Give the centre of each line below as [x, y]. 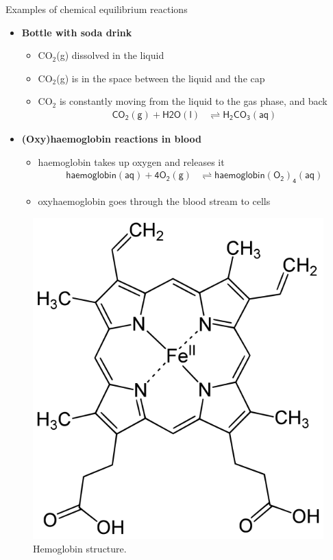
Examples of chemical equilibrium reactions [97, 9]
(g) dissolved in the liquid [110, 55]
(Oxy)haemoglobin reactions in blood [111, 138]
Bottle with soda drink [77, 32]
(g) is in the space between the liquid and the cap [161, 78]
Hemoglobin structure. [80, 548]
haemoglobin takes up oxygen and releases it [131, 161]
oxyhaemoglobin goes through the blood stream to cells [154, 201]
